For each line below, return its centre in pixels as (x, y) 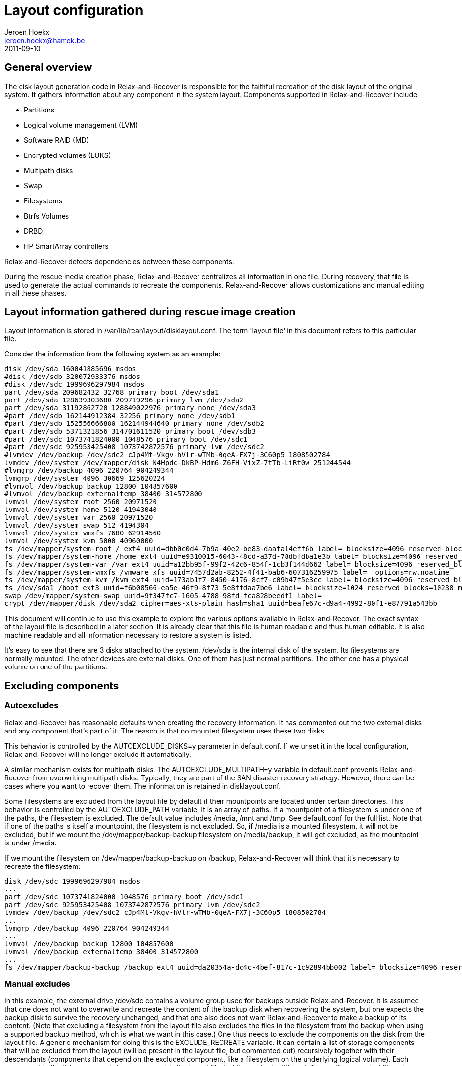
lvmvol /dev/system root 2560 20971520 (81, 502)
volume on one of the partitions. (56, 667)
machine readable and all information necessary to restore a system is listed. (128, 635)
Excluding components (62, 686)
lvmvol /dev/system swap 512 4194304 (77, 525)
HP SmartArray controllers (66, 246)
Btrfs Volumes (47, 216)
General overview (48, 67)
